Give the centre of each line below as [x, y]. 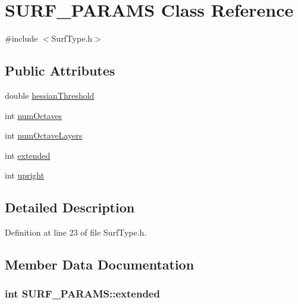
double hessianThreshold [50, 95]
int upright [25, 175]
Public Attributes [60, 70]
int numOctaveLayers [44, 135]
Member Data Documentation [100, 264]
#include [21, 38]
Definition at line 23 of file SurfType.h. [76, 232]
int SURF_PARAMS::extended [82, 294]
